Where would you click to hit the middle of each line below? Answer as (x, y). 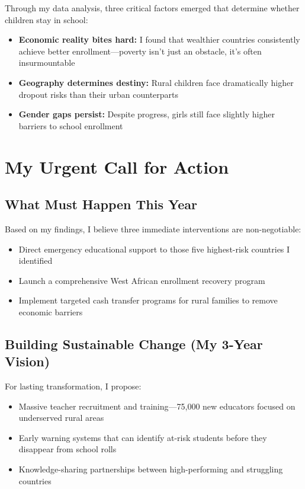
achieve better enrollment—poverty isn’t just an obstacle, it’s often (140, 51)
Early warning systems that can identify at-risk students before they (143, 437)
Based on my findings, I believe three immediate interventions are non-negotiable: (153, 228)
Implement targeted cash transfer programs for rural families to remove (148, 300)
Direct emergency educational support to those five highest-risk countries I (154, 249)
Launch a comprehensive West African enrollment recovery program (142, 280)
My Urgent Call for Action (117, 166)
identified (36, 261)
